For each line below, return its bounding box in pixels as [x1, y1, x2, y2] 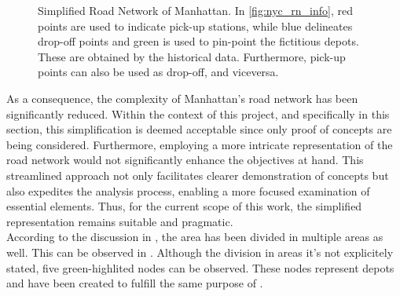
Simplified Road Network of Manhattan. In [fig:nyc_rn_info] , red [38, 2, 353, 18]
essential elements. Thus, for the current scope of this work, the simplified [6, 198, 362, 214]
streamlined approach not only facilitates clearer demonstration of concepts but [6, 166, 389, 183]
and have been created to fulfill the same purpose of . [6, 275, 263, 291]
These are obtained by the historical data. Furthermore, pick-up [38, 48, 346, 64]
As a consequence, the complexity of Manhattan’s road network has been [6, 90, 358, 106]
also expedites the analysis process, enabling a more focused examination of [6, 182, 370, 199]
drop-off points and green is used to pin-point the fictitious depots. [38, 33, 359, 49]
